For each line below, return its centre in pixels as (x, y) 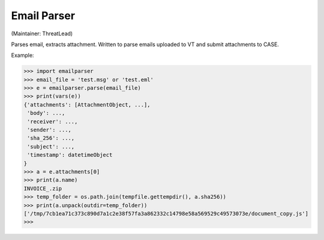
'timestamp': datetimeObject (70, 155)
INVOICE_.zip (43, 188)
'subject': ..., (51, 146)
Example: (22, 55)
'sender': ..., (49, 130)
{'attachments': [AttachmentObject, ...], (87, 104)
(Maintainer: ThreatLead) (42, 34)
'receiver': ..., (52, 121)
